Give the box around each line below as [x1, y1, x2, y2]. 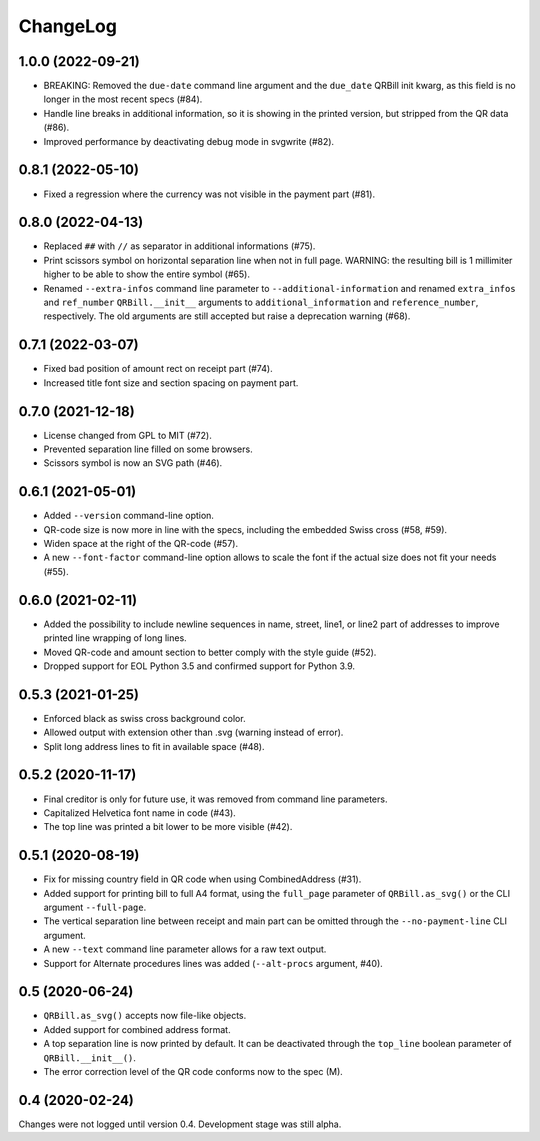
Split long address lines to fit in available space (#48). [43, 740, 265, 752]
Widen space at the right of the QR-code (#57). [43, 538, 239, 550]
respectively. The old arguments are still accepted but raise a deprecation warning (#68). [43, 310, 411, 322]
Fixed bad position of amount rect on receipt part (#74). [43, 363, 274, 375]
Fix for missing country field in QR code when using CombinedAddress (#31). [43, 873, 362, 885]
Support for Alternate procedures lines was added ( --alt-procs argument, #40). [43, 957, 384, 969]
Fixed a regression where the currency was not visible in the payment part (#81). [43, 188, 375, 200]
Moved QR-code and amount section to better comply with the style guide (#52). [43, 646, 377, 658]
